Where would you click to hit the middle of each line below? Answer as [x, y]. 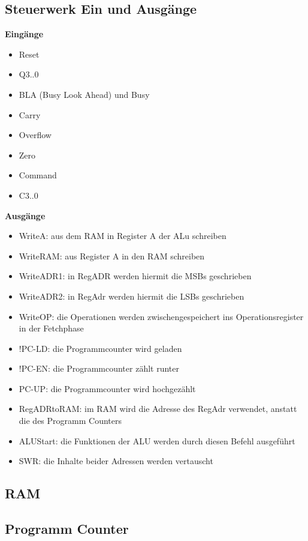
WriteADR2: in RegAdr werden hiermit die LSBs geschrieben [132, 296]
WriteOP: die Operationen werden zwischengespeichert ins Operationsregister [161, 316]
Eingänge [24, 34]
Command [38, 175]
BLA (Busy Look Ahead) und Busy [84, 94]
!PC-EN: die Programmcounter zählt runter [99, 368]
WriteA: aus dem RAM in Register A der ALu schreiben [123, 236]
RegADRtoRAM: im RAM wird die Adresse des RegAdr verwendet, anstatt [158, 409]
